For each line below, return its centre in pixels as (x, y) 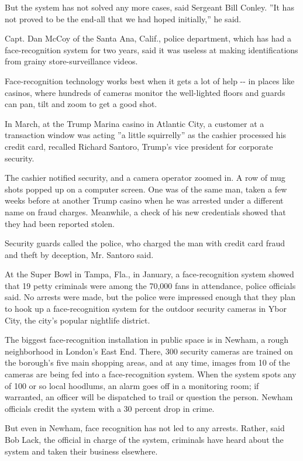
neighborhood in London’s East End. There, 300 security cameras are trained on (149, 351)
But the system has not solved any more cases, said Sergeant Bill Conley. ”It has (149, 7)
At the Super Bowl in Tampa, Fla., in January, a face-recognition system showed (149, 274)
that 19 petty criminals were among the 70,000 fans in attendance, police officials (150, 285)
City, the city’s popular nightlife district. (78, 320)
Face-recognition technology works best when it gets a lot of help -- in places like (150, 80)
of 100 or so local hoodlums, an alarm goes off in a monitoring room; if (132, 385)
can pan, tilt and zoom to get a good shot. (81, 104)
